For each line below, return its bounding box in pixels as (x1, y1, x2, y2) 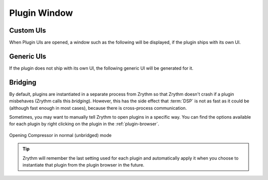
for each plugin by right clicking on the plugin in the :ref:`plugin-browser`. (9, 121, 160, 127)
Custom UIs (9, 26, 46, 35)
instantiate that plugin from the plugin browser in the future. (22, 162, 145, 168)
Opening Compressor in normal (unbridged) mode (9, 132, 112, 138)
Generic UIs (9, 52, 47, 60)
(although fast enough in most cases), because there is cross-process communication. (9, 105, 187, 111)
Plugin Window (9, 7, 73, 18)
